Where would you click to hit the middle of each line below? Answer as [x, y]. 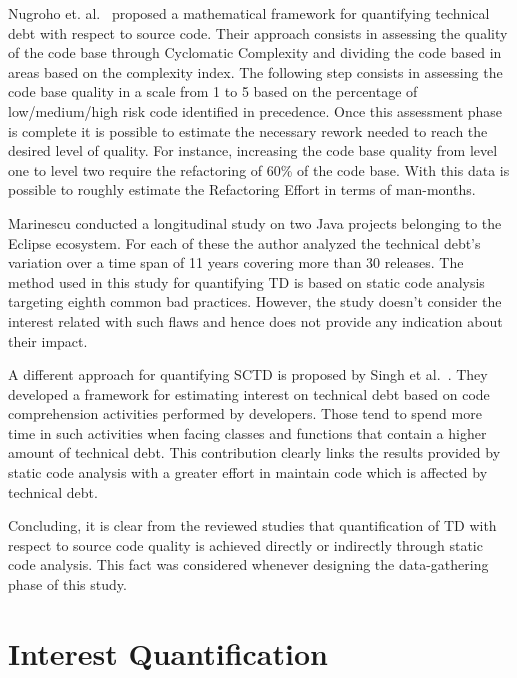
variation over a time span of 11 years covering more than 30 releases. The [236, 262]
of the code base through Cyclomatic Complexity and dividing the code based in [255, 52]
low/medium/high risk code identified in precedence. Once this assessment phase [255, 110]
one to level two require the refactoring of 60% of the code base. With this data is [259, 169]
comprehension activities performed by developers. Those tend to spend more [245, 413]
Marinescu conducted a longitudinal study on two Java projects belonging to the [255, 222]
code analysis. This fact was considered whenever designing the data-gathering [248, 564]
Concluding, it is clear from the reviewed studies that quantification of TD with [252, 525]
